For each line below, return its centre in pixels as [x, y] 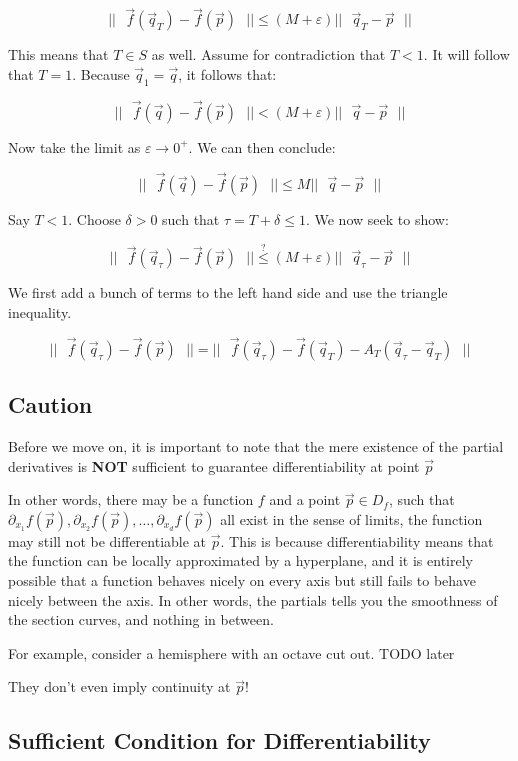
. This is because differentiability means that [357, 540]
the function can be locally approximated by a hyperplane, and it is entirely [240, 560]
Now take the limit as [74, 146]
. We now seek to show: [377, 218]
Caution [50, 404]
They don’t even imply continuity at [119, 686]
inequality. [40, 312]
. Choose [94, 218]
